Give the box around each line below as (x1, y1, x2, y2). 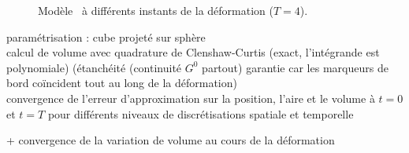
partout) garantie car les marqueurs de (202, 59, 389, 75)
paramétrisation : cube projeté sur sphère (6, 28, 206, 45)
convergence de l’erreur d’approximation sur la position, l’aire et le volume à (6, 89, 375, 106)
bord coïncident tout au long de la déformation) (6, 75, 237, 91)
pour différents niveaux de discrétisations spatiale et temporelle (47, 105, 354, 122)
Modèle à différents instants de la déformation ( (38, 2, 273, 18)
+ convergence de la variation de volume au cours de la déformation (6, 132, 335, 148)
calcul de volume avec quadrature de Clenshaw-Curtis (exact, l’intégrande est (6, 44, 380, 60)
